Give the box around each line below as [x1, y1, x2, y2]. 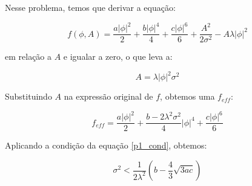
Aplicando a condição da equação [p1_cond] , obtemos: [5, 139, 207, 152]
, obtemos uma [160, 90, 215, 103]
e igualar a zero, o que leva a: [63, 50, 173, 63]
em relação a [5, 50, 52, 63]
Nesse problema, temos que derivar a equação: [5, 1, 176, 13]
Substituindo [5, 90, 52, 103]
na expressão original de [64, 90, 153, 103]
